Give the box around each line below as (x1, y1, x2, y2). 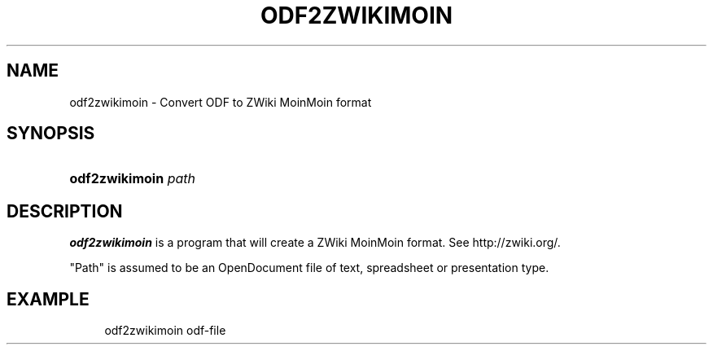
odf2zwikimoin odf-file (104, 323, 226, 338)
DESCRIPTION (7, 200, 123, 222)
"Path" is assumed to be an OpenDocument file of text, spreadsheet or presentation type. (69, 261, 549, 275)
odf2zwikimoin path (69, 170, 196, 187)
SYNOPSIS (7, 123, 95, 144)
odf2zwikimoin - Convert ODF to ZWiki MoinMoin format (69, 94, 372, 109)
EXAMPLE (7, 288, 90, 309)
